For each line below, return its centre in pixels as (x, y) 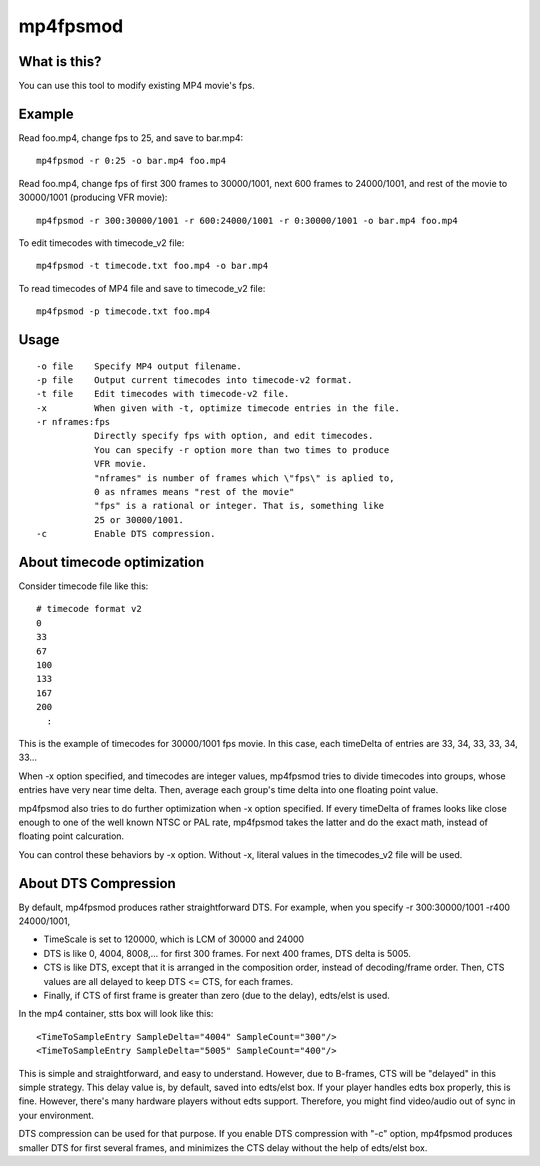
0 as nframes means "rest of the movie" (194, 492)
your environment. (56, 1115)
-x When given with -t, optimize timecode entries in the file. (218, 408)
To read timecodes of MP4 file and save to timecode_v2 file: (142, 288)
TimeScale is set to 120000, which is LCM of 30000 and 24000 (174, 939)
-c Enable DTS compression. (126, 534)
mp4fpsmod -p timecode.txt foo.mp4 (123, 311)
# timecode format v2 (89, 609)
